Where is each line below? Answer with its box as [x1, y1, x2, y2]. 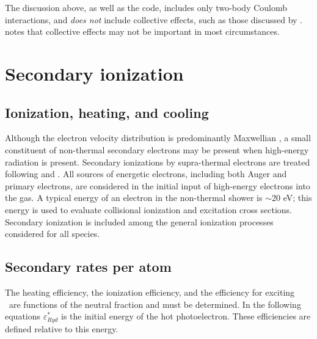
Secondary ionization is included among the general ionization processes [5, 215, 274, 228]
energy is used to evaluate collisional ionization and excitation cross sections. [5, 203, 292, 216]
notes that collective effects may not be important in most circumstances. [5, 25, 280, 38]
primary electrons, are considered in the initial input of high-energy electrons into [5, 179, 310, 192]
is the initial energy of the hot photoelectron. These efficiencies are [61, 310, 311, 323]
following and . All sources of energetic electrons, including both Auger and [5, 167, 287, 180]
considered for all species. [5, 227, 100, 240]
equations [5, 310, 41, 323]
